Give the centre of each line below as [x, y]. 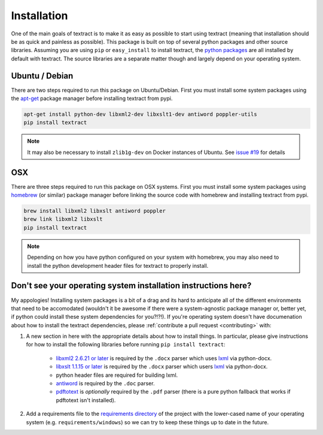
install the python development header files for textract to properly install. [118, 265]
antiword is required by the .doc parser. [105, 383]
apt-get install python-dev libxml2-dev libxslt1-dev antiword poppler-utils [140, 114]
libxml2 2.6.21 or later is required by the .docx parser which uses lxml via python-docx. [164, 358]
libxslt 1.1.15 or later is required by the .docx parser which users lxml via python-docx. [162, 367]
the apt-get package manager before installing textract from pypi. [92, 98]
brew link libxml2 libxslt [63, 219]
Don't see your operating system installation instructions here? [131, 286]
